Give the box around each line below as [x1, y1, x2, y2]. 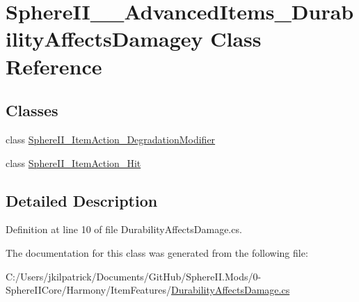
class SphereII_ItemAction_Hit [6, 155, 141, 170]
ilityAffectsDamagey [6, 24, 203, 53]
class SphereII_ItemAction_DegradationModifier [6, 132, 216, 146]
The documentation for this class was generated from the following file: [6, 245, 308, 260]
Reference [6, 51, 102, 80]
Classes [6, 100, 58, 121]
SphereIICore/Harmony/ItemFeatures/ [6, 283, 172, 297]
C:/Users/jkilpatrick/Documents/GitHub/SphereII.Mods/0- [6, 269, 262, 283]
